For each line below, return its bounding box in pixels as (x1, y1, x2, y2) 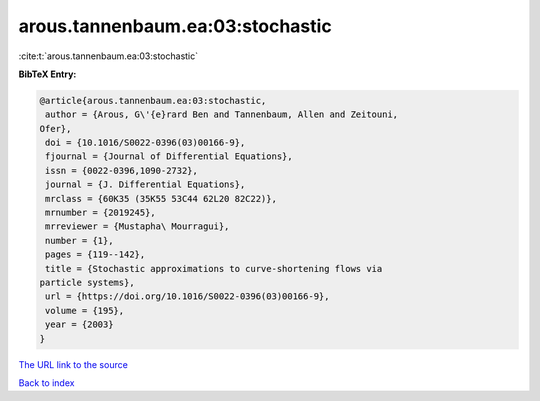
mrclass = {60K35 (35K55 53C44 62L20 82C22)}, (45, 193, 277, 204)
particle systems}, (39, 277, 135, 288)
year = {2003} (45, 319, 114, 330)
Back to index (18, 376, 75, 389)
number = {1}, (45, 235, 114, 246)
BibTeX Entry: (18, 68, 77, 80)
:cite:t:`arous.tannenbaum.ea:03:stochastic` (18, 50, 199, 62)
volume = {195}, (45, 305, 125, 316)
